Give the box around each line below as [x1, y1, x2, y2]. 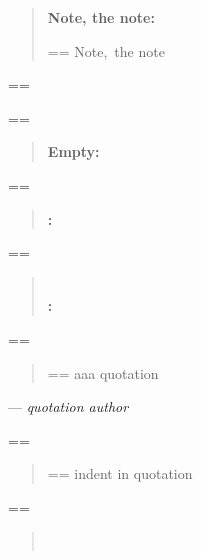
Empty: [47, 141, 100, 162]
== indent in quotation [47, 463, 193, 484]
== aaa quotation [47, 362, 159, 383]
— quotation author [8, 396, 129, 417]
